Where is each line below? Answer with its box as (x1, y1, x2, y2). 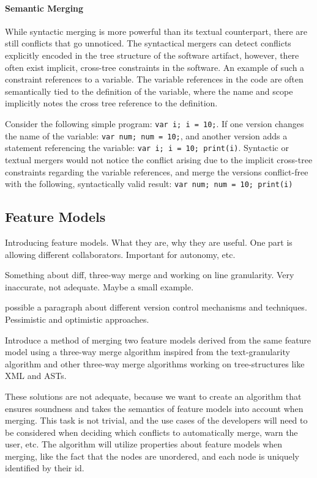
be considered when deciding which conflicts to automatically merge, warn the (5, 425, 298, 438)
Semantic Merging (5, 1, 84, 14)
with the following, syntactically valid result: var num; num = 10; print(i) (5, 177, 293, 190)
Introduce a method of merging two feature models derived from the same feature (5, 333, 311, 346)
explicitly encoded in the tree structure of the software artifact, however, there (5, 48, 299, 61)
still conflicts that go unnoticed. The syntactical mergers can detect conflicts (5, 37, 291, 50)
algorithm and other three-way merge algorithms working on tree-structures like (5, 357, 305, 370)
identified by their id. (5, 461, 84, 474)
